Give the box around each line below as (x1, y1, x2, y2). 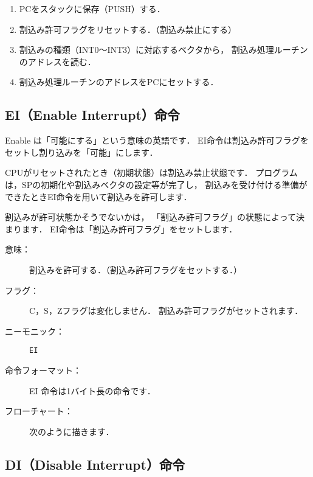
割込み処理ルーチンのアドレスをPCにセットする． (19, 75, 219, 88)
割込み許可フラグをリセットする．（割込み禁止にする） (19, 23, 236, 35)
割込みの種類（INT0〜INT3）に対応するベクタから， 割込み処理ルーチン (19, 43, 308, 56)
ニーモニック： (5, 324, 64, 337)
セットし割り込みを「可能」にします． (5, 145, 158, 158)
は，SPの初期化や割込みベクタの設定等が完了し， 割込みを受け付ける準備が (5, 178, 308, 190)
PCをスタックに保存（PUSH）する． (19, 2, 165, 15)
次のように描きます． (29, 425, 114, 437)
